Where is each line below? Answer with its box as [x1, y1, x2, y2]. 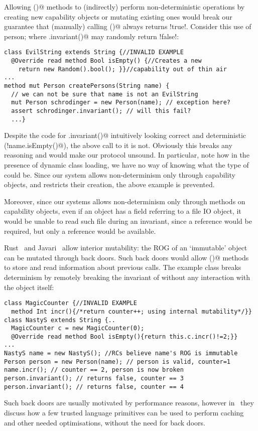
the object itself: [4, 281, 54, 292]
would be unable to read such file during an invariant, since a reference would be [4, 216, 252, 226]
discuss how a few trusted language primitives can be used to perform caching [4, 407, 244, 417]
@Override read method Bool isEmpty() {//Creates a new [11, 57, 202, 65]
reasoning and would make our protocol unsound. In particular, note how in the [4, 150, 249, 160]
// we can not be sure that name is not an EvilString [11, 90, 198, 98]
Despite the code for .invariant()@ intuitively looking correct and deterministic [4, 130, 246, 140]
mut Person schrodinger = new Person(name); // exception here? [11, 99, 231, 106]
